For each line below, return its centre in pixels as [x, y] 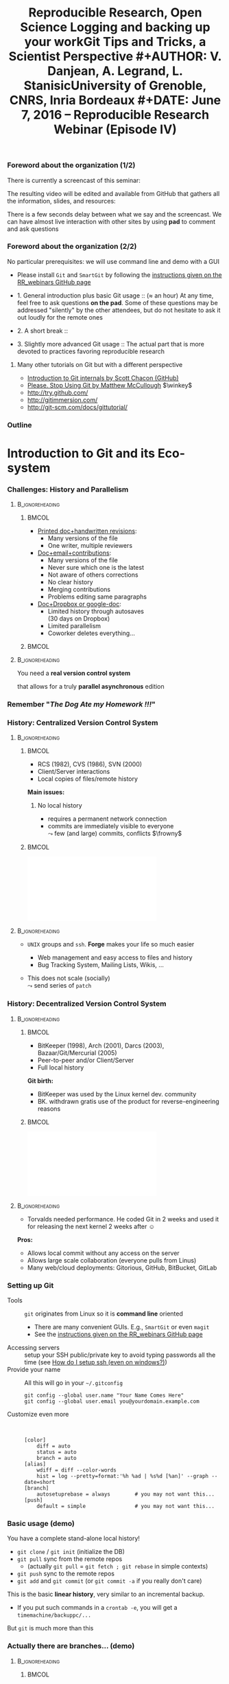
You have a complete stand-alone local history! [74, 1538]
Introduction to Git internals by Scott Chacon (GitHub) [103, 378]
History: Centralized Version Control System [83, 723]
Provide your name [34, 1370]
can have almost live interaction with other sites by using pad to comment [111, 221]
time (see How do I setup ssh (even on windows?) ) [96, 1362]
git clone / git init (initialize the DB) [71, 1552]
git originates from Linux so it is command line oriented [104, 1314]
